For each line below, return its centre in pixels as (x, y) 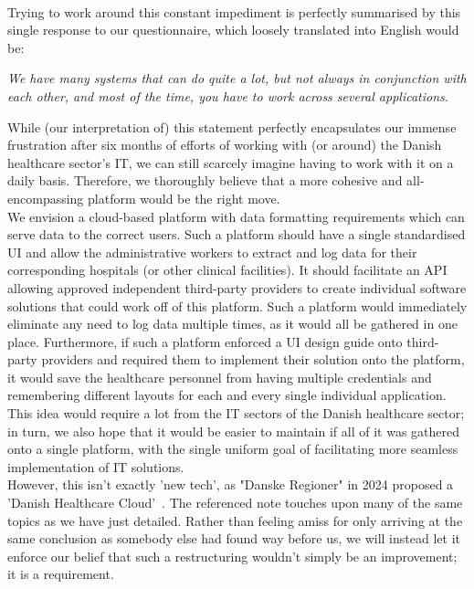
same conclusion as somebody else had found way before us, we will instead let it (234, 538)
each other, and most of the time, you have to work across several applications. (228, 95)
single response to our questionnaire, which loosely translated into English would (233, 30)
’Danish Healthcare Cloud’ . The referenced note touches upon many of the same (235, 503)
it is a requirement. (61, 574)
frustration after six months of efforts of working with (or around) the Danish (225, 145)
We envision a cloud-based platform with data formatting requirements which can (236, 216)
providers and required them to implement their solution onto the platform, (253, 359)
